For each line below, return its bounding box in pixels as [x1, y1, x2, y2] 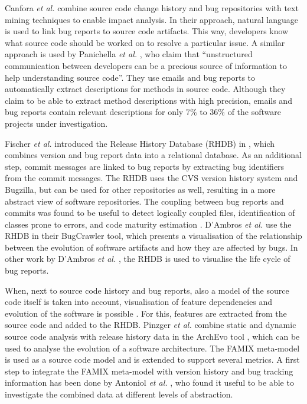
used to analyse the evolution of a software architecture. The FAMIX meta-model [5, 341, 300, 354]
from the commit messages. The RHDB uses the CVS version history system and [5, 172, 298, 184]
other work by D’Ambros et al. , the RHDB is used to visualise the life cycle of [5, 252, 290, 265]
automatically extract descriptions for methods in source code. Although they [5, 83, 286, 95]
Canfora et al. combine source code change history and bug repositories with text [5, 2, 299, 14]
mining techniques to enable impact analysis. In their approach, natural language [5, 13, 298, 25]
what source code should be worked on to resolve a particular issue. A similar [5, 36, 285, 48]
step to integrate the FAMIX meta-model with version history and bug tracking [5, 364, 293, 377]
